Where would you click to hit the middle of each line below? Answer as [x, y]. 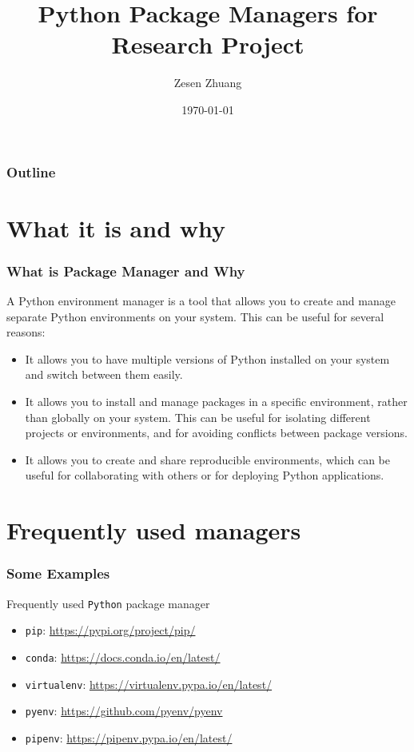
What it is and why [116, 227]
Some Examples [58, 573]
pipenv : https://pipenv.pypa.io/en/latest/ [129, 737]
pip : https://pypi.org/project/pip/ [110, 630]
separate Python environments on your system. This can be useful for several [195, 316]
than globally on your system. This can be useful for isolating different [198, 417]
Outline [31, 171]
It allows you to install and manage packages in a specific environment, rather [216, 401]
